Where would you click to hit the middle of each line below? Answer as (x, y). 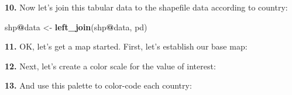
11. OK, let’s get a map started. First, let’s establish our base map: (126, 46)
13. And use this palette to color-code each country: (98, 85)
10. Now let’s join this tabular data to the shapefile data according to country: (146, 7)
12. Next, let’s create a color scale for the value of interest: (110, 66)
